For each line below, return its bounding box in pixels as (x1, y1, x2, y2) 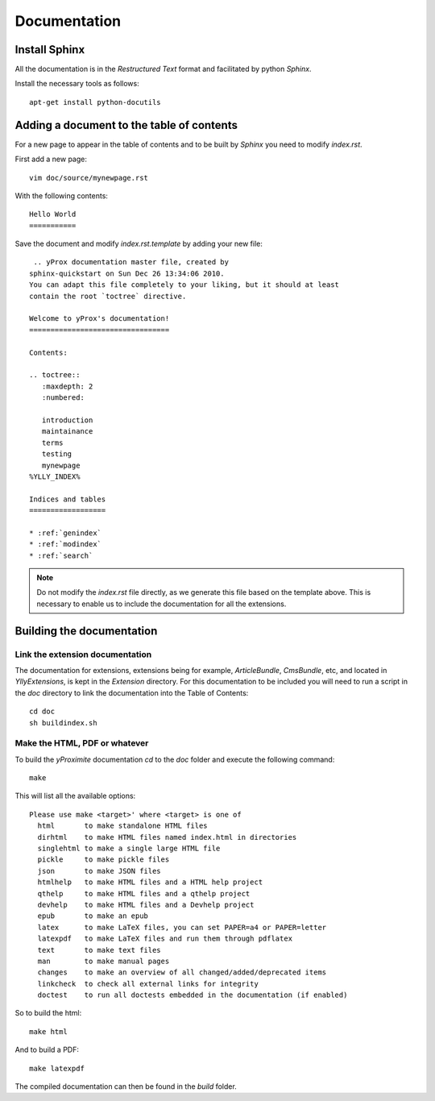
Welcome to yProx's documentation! (29, 314, 170, 323)
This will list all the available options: (14, 791, 136, 801)
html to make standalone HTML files (37, 821, 209, 830)
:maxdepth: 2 (41, 381, 93, 391)
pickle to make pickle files (37, 855, 170, 864)
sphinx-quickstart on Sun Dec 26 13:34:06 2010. (29, 268, 225, 278)
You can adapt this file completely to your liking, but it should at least (29, 280, 340, 289)
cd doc (29, 707, 56, 717)
